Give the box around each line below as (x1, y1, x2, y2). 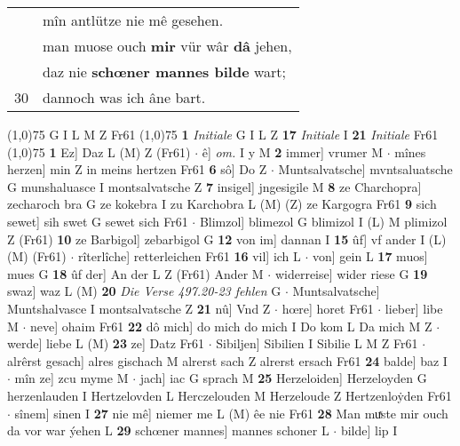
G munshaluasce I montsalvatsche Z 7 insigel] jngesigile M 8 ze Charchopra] (7, 177, 422, 195)
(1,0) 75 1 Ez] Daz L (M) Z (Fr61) (7, 142, 191, 161)
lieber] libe (385, 299, 443, 317)
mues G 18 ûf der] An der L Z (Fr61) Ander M (7, 264, 264, 283)
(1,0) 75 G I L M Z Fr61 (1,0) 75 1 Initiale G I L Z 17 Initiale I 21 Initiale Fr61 (7, 125, 439, 143)
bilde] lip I (340, 421, 398, 440)
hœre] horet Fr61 (282, 299, 374, 317)
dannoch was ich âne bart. (43, 87, 206, 108)
